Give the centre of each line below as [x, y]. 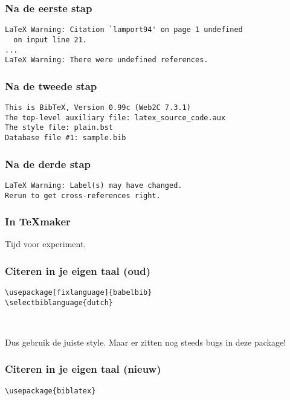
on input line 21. [50, 40]
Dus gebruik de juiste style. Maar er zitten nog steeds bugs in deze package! [146, 342]
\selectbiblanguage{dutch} [59, 302]
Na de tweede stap [51, 85]
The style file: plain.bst [59, 128]
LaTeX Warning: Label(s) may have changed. [94, 185]
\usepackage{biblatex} [50, 391]
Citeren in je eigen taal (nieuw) [83, 369]
